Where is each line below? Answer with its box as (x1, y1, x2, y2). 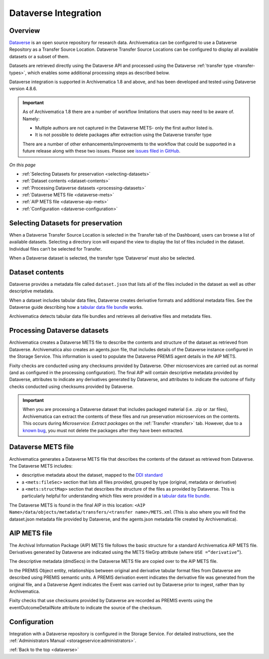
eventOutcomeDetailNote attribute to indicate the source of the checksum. (9, 604, 162, 610)
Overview (9, 26, 40, 35)
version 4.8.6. (9, 86, 37, 92)
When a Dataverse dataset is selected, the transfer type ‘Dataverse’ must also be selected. (9, 255, 196, 261)
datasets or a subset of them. (9, 53, 70, 59)
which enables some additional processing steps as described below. (27, 70, 170, 76)
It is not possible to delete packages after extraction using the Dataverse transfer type (35, 132, 212, 138)
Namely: (22, 116, 40, 122)
